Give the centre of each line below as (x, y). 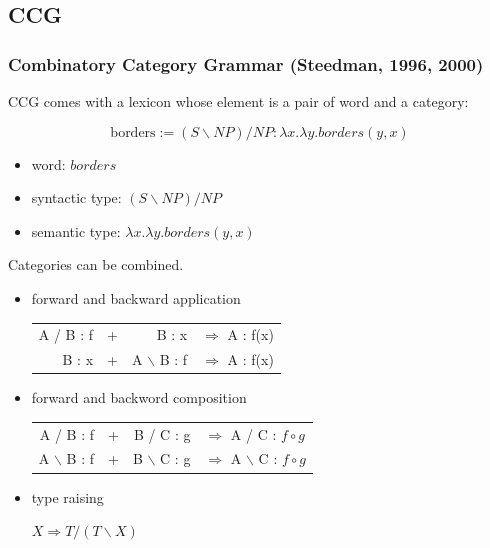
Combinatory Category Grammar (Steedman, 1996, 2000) (246, 63)
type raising (67, 496)
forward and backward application (136, 297)
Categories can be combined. (96, 264)
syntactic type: (76, 197)
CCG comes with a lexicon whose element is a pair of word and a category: (238, 101)
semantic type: (76, 230)
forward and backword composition (139, 397)
